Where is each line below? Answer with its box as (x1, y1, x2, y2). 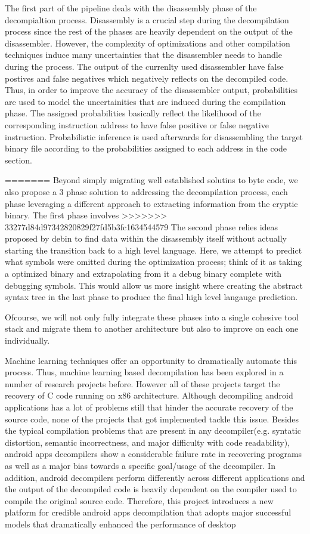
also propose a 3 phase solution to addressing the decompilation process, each (5, 185, 288, 197)
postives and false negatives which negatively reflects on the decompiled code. (5, 72, 289, 84)
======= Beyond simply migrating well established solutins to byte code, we (5, 174, 298, 186)
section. (5, 153, 32, 166)
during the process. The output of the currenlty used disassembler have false (5, 60, 284, 72)
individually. (5, 334, 50, 347)
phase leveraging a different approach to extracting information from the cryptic (5, 197, 298, 209)
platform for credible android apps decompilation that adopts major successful (5, 506, 292, 518)
